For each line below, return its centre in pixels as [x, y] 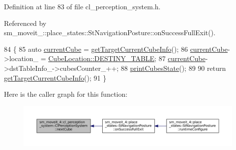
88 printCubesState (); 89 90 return [173, 68]
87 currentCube [182, 58]
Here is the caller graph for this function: [66, 94]
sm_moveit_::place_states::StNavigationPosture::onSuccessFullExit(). [110, 32]
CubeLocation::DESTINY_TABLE [102, 58]
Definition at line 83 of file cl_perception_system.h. [82, 6]
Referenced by [25, 23]
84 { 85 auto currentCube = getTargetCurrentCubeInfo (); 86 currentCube [116, 49]
